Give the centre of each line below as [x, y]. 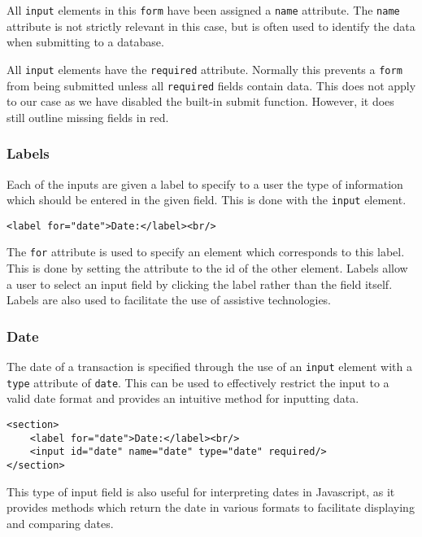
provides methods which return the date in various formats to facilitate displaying [211, 507]
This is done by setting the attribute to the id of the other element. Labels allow [207, 268]
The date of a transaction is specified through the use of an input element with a [209, 367]
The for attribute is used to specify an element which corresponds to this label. [206, 252]
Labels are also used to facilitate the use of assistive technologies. [169, 300]
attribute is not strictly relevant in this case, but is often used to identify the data [211, 26]
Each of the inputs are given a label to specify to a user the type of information [205, 183]
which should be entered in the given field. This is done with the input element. [207, 200]
